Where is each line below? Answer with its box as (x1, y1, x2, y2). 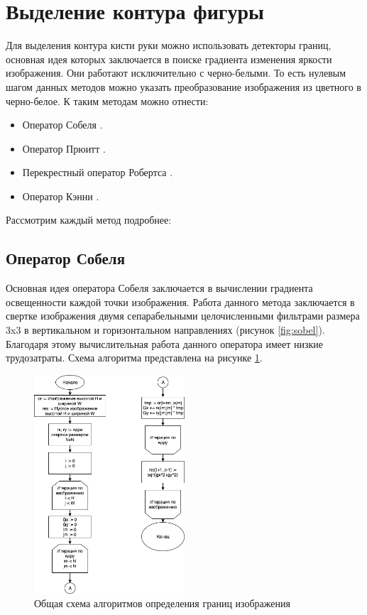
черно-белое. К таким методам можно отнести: (6, 93, 209, 108)
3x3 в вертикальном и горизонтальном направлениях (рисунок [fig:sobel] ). (6, 322, 325, 337)
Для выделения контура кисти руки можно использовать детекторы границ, (6, 38, 332, 53)
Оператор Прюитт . (22, 141, 106, 156)
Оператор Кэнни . (22, 188, 99, 203)
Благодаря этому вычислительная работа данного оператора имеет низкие (6, 336, 324, 351)
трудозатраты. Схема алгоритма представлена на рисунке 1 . (6, 350, 263, 365)
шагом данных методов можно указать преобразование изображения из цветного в (6, 79, 361, 94)
